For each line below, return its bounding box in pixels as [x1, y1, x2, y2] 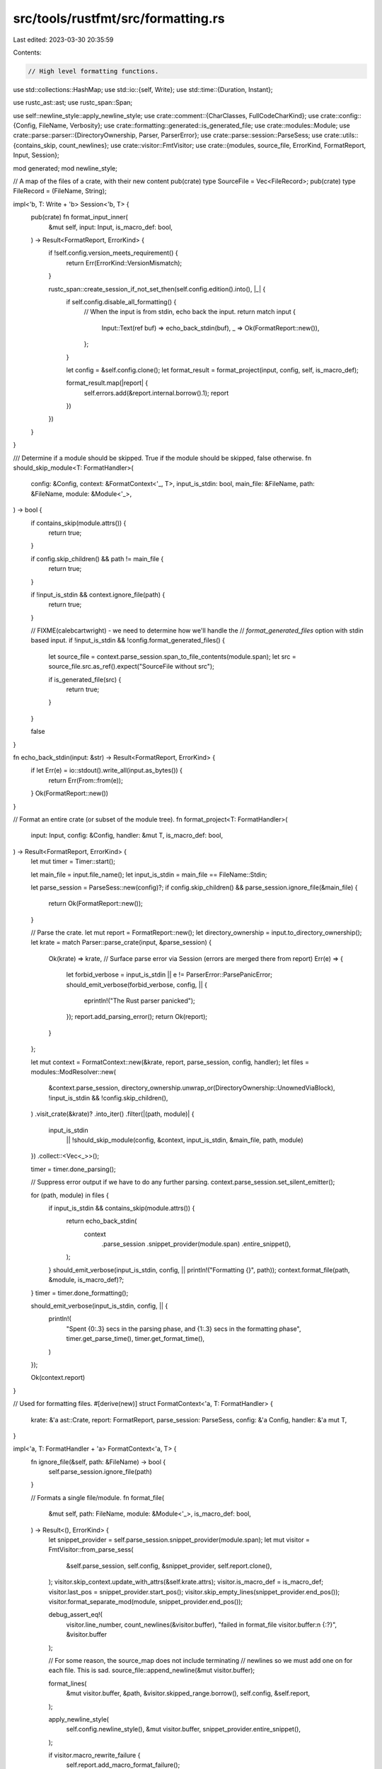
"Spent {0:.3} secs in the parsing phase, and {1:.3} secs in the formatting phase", [66, 1324, 301, 1333]
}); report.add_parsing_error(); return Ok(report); [66, 1013, 208, 1021]
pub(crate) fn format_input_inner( [30, 213, 129, 221]
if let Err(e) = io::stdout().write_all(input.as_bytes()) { [30, 766, 183, 775]
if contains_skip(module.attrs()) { [30, 519, 127, 527]
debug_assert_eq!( [48, 1610, 103, 1619]
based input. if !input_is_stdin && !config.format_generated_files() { [30, 636, 226, 645]
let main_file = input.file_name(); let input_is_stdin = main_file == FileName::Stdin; [30, 870, 267, 879]
